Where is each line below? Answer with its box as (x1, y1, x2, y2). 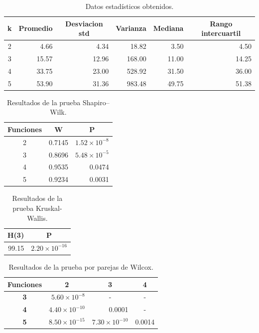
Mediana (153, 23, 184, 33)
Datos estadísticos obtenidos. (85, 1, 174, 11)
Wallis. (27, 212, 48, 223)
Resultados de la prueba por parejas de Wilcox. (8, 262, 153, 272)
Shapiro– (83, 97, 110, 107)
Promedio (18, 23, 53, 33)
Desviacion (65, 18, 103, 28)
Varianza (116, 23, 146, 33)
